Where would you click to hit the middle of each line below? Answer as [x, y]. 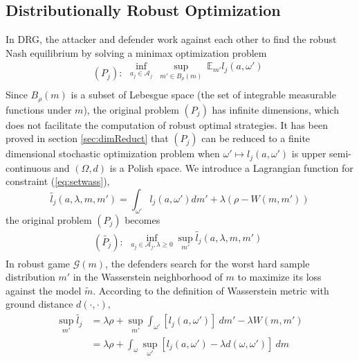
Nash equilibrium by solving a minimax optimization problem [136, 52]
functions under [39, 109]
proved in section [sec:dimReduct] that [87, 138]
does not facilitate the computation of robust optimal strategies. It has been [167, 124]
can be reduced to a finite [256, 138]
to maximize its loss [279, 277]
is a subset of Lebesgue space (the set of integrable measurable [203, 95]
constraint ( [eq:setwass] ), [58, 181]
